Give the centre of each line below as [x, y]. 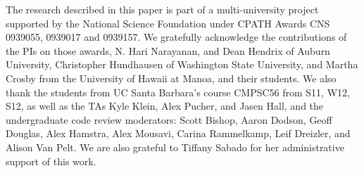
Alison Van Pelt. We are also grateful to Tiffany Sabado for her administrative [175, 147]
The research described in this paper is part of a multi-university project [162, 9]
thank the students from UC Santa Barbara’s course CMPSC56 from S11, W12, [178, 92]
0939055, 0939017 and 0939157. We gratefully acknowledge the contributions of [176, 37]
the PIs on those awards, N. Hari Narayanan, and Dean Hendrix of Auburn [168, 50]
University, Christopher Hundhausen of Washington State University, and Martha [182, 64]
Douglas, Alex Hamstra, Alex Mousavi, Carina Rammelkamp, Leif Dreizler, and [178, 133]
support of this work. [51, 161]
